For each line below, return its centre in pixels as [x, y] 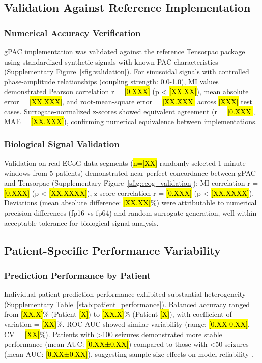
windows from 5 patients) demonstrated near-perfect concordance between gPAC [130, 173]
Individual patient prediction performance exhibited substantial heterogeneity [125, 294]
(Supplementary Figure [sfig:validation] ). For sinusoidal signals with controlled [127, 71]
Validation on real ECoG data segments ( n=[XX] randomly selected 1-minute [125, 162]
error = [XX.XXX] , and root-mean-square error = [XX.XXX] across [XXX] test [128, 101]
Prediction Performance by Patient [78, 275]
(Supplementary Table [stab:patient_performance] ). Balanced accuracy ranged [127, 304]
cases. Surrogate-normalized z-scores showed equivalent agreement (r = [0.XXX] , [130, 111]
